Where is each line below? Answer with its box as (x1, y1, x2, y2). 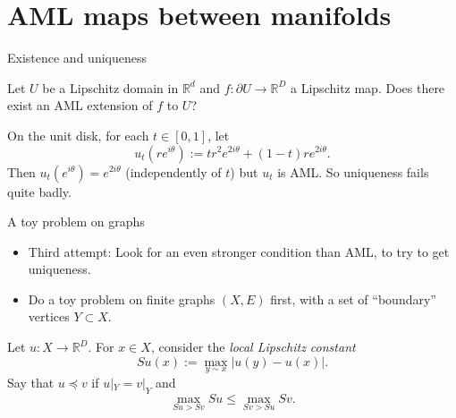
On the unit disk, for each (7, 125, 149, 144)
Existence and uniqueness (7, 48, 147, 67)
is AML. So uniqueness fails (277, 162, 429, 181)
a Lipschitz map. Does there (291, 78, 445, 97)
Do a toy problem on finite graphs (28, 289, 215, 308)
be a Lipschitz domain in (42, 78, 179, 97)
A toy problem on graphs (7, 212, 145, 231)
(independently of (125, 162, 222, 181)
